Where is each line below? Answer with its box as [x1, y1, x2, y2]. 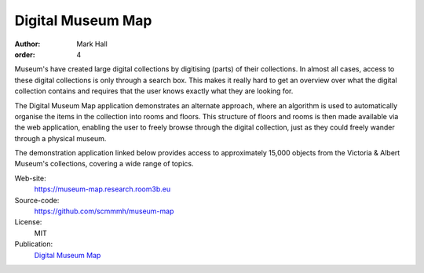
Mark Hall [76, 39, 108, 49]
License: [14, 217, 42, 227]
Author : [14, 39, 41, 49]
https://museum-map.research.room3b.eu [34, 184, 171, 194]
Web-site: [14, 173, 46, 183]
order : [14, 49, 35, 59]
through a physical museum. [14, 133, 107, 143]
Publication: [14, 239, 53, 249]
